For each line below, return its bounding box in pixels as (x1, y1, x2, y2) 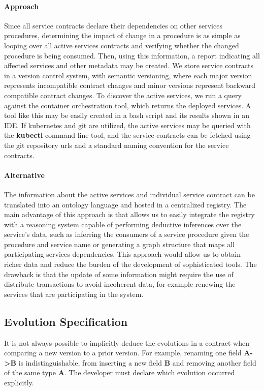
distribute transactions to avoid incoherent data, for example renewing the (4, 279, 236, 289)
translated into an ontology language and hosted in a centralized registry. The (4, 199, 247, 209)
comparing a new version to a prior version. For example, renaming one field (4, 347, 242, 358)
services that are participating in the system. (4, 288, 144, 299)
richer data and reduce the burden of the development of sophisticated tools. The (4, 259, 257, 269)
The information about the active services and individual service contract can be (4, 189, 255, 199)
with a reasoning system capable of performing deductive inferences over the (4, 219, 242, 229)
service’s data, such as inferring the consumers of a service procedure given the (4, 229, 249, 239)
